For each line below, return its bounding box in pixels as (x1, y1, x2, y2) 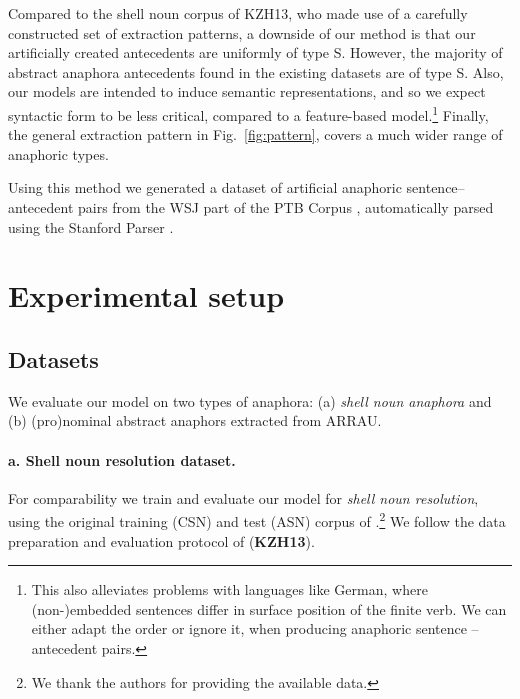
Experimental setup (8, 275, 285, 316)
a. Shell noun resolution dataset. (8, 449, 236, 470)
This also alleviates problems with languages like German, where (31, 579, 428, 600)
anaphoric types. (8, 143, 109, 164)
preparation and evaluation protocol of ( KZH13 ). (8, 530, 315, 551)
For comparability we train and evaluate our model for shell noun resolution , (8, 487, 479, 508)
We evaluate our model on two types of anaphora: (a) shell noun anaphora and (8, 390, 492, 411)
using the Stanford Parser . (8, 216, 174, 237)
